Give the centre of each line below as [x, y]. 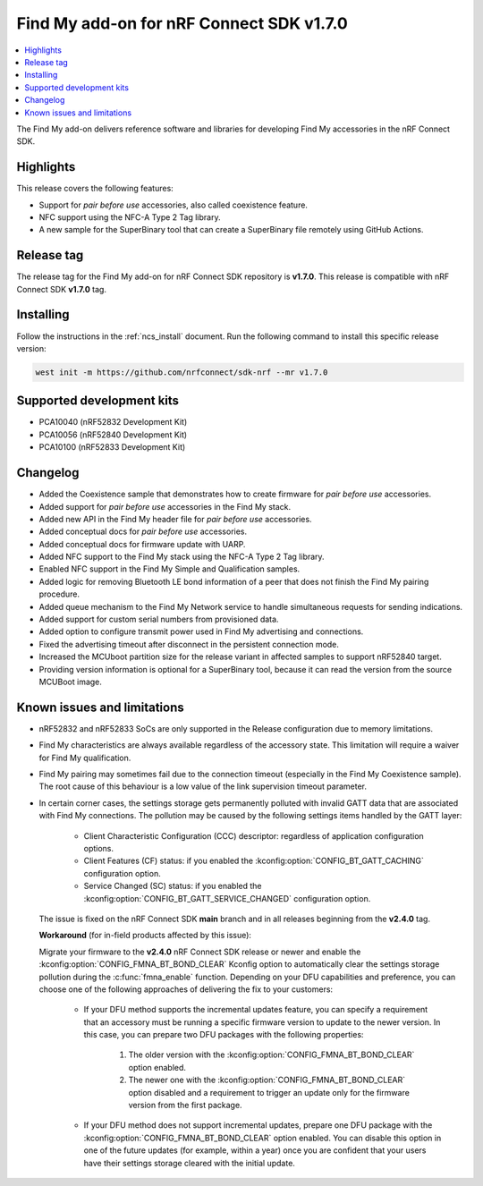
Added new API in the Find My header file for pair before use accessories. [175, 519]
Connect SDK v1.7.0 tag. [62, 289]
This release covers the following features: [95, 189]
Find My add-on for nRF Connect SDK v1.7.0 [182, 23]
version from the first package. [185, 1106]
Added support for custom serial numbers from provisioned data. [159, 619]
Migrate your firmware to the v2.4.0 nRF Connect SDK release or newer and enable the [200, 952]
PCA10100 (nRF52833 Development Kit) [112, 447]
